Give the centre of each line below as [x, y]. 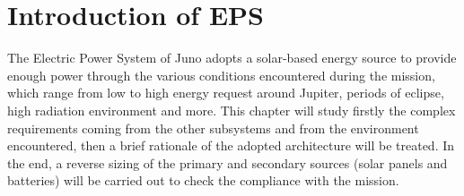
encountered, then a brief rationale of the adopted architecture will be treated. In [231, 145]
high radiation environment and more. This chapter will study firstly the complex [232, 110]
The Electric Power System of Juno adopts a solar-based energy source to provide [232, 58]
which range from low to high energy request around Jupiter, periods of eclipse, [226, 93]
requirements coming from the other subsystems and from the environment [213, 128]
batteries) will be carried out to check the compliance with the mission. [203, 180]
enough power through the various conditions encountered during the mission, [221, 75]
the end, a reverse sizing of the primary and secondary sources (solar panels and [228, 162]
